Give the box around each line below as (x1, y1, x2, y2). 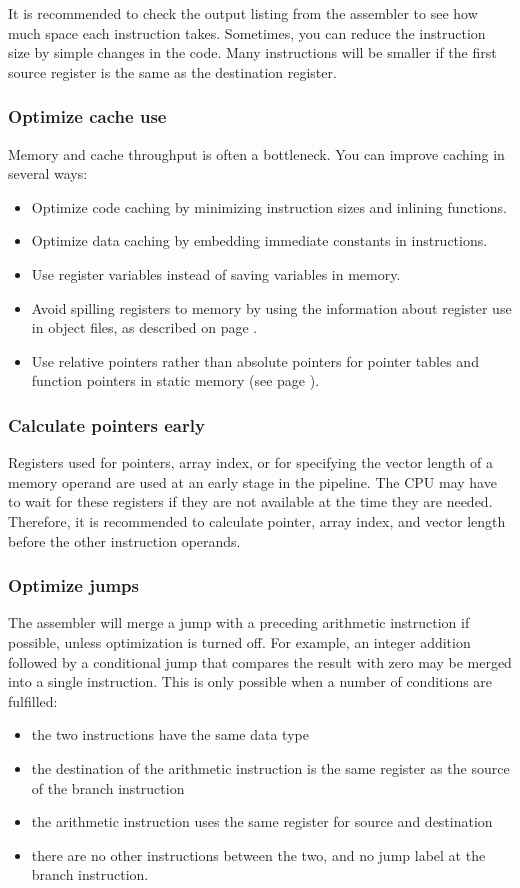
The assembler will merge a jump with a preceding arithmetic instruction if (8, 612, 470, 633)
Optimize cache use (8, 104, 167, 129)
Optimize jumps (8, 573, 140, 598)
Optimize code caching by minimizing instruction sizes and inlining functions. (31, 196, 508, 217)
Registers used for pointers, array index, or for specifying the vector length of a (8, 452, 494, 473)
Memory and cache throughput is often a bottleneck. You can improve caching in (8, 143, 505, 164)
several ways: (8, 163, 88, 184)
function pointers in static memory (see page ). (31, 370, 320, 391)
